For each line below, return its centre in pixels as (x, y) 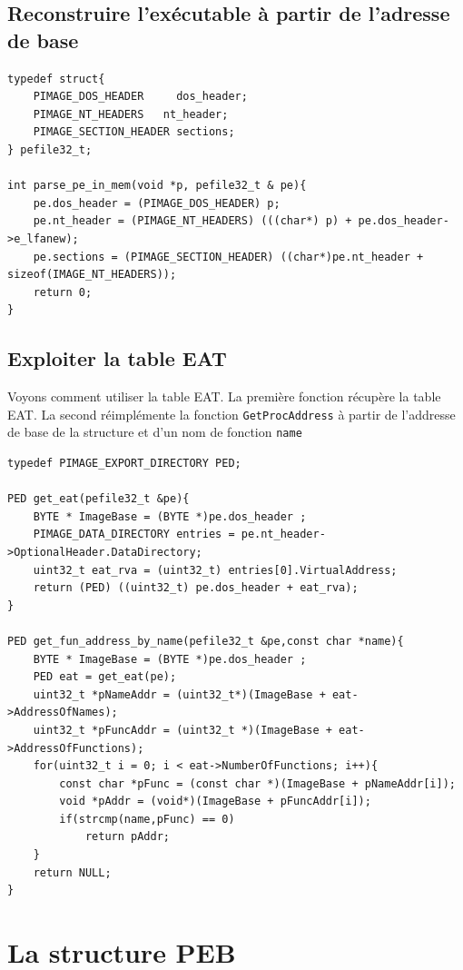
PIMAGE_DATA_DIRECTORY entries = (134, 534)
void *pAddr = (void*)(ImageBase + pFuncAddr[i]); (215, 802)
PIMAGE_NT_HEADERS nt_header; (131, 114)
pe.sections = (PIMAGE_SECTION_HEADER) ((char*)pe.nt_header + (228, 257)
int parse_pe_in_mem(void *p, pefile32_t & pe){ (157, 186)
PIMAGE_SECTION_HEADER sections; (134, 132)
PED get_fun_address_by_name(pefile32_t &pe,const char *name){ (206, 641)
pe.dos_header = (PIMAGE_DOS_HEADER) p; (157, 203)
